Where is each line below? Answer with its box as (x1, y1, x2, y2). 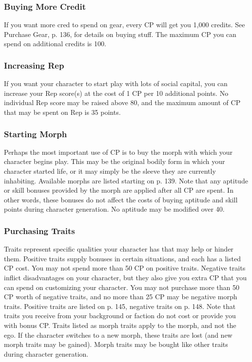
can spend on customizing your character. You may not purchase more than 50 (4, 282, 240, 292)
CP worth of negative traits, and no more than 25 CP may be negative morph (4, 291, 237, 302)
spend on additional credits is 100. (4, 38, 106, 49)
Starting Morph (4, 127, 67, 140)
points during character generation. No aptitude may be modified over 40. (4, 204, 225, 214)
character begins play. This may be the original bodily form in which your (4, 156, 225, 166)
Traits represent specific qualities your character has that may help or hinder (4, 244, 233, 254)
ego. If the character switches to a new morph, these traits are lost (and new (4, 329, 233, 340)
